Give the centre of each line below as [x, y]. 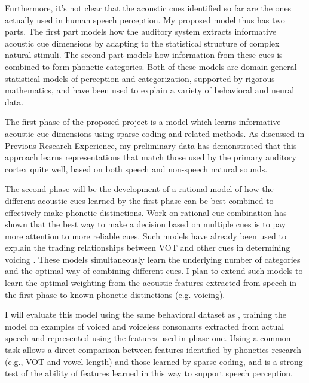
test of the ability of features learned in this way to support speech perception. [149, 373]
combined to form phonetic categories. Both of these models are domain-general [151, 66]
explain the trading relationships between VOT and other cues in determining [148, 247]
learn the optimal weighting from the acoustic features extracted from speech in [151, 283]
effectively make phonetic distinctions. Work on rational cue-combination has [146, 212]
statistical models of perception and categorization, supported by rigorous [140, 78]
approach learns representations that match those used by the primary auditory [151, 157]
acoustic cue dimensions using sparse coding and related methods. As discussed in [155, 133]
